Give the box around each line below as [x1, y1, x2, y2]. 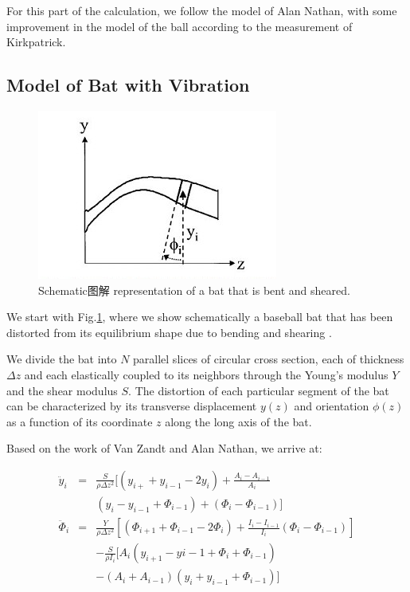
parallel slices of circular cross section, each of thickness [133, 351, 404, 367]
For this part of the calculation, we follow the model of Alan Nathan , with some [6, 2, 397, 18]
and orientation [294, 398, 369, 414]
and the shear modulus [6, 382, 118, 398]
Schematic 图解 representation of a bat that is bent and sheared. [38, 281, 350, 298]
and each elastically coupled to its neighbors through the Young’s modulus [24, 366, 389, 382]
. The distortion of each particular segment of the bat [128, 382, 389, 398]
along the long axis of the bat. [165, 413, 312, 429]
